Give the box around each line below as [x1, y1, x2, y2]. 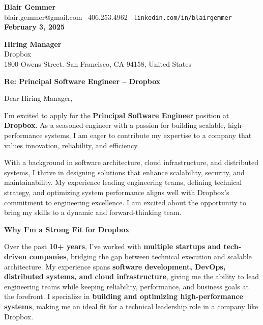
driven [4, 251, 27, 261]
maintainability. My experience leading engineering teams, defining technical [4, 177, 242, 187]
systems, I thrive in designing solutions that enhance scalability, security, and [4, 167, 245, 177]
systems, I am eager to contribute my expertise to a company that [45, 130, 252, 140]
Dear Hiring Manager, [4, 93, 73, 103]
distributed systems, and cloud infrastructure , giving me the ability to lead [4, 271, 259, 282]
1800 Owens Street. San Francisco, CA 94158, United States [4, 59, 191, 69]
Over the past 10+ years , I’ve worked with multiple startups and [4, 241, 221, 252]
